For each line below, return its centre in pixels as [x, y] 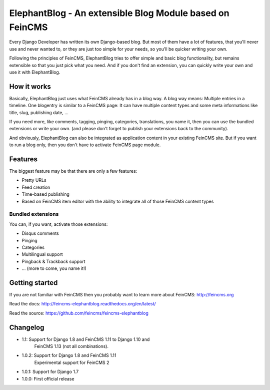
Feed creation [36, 187]
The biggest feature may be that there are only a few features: [73, 171]
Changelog [27, 327]
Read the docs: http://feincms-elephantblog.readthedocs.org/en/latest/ [82, 304]
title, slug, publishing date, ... [39, 112]
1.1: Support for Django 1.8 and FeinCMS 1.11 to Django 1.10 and [86, 339]
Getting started [33, 283]
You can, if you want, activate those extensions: [58, 224]
